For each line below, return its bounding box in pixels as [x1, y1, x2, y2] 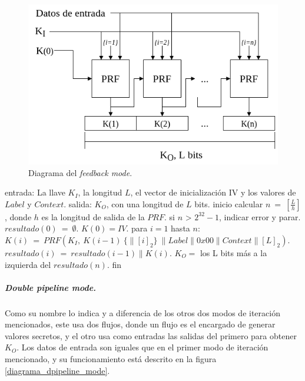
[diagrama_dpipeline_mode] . [5, 364, 110, 376]
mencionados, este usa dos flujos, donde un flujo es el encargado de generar [5, 318, 276, 330]
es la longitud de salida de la [41, 210, 145, 223]
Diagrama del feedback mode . [28, 166, 132, 178]
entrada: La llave [5, 186, 65, 198]
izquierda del [5, 258, 51, 270]
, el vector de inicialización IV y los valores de [130, 186, 296, 198]
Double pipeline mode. [5, 281, 97, 293]
